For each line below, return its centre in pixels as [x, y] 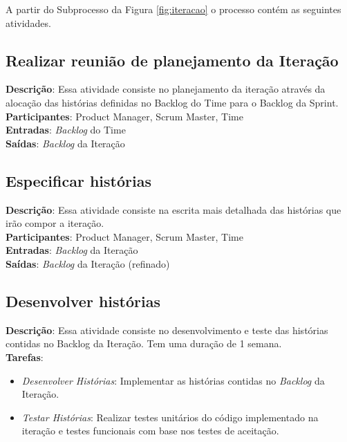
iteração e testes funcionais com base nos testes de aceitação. [150, 431]
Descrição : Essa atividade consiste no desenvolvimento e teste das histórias [167, 330]
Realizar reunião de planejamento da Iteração [172, 60]
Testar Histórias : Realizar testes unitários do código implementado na [170, 417]
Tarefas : [25, 357]
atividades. [28, 22]
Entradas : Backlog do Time [66, 130]
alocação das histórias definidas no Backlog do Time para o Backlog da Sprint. [172, 102]
